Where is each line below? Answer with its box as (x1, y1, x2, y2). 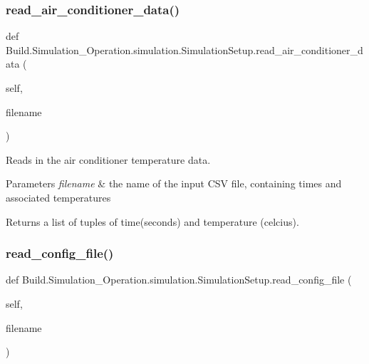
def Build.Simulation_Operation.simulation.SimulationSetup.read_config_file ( (6, 272, 352, 287)
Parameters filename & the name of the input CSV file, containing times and (6, 176, 342, 191)
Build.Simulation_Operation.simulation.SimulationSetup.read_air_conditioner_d (6, 42, 363, 57)
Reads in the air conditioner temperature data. (6, 152, 211, 167)
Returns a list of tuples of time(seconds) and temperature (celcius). (6, 214, 299, 229)
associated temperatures (6, 189, 111, 204)
